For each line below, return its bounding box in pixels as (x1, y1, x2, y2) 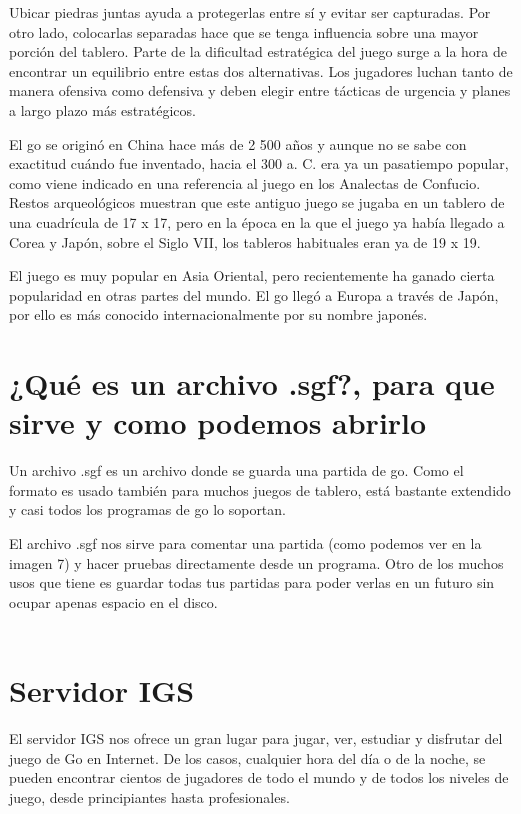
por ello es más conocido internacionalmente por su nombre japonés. (9, 304, 428, 325)
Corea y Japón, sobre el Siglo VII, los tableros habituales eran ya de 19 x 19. (9, 231, 481, 252)
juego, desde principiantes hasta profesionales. (9, 786, 290, 807)
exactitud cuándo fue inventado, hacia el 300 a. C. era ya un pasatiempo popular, (9, 153, 509, 174)
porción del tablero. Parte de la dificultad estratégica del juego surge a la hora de (9, 41, 507, 62)
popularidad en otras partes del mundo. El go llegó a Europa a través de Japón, (9, 284, 499, 305)
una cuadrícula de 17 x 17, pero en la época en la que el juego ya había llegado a (9, 211, 505, 232)
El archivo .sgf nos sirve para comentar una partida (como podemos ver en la (9, 533, 482, 553)
